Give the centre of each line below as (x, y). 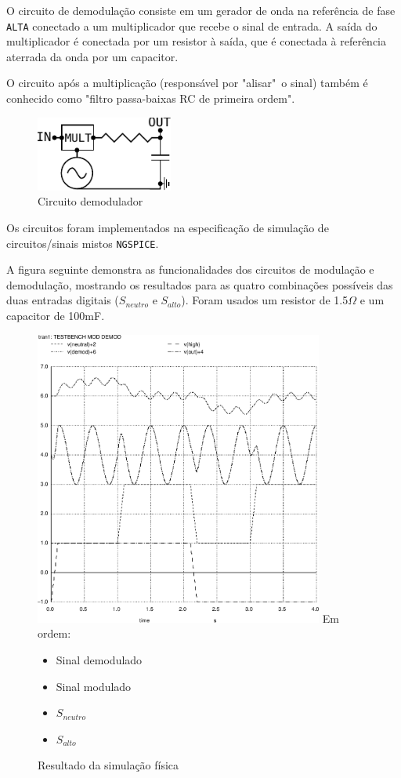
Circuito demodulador (90, 201)
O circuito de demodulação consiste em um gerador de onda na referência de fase (201, 10)
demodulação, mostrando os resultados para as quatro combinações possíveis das (200, 284)
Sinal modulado (94, 686)
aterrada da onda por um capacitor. (92, 56)
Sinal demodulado (99, 660)
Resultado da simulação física (108, 765)
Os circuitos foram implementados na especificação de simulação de (168, 227)
